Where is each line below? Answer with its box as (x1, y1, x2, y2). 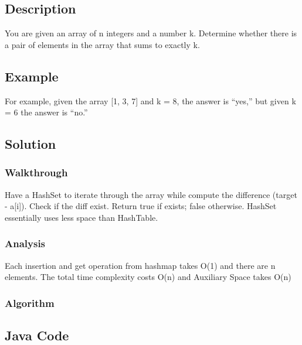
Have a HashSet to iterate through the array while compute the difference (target (5, 188, 297, 200)
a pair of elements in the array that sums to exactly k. (5, 38, 200, 50)
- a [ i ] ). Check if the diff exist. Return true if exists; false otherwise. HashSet (5, 200, 277, 212)
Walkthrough (5, 165, 68, 180)
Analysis (5, 236, 46, 251)
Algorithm (5, 295, 55, 310)
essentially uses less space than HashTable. (5, 211, 158, 223)
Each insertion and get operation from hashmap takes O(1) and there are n (5, 259, 276, 271)
